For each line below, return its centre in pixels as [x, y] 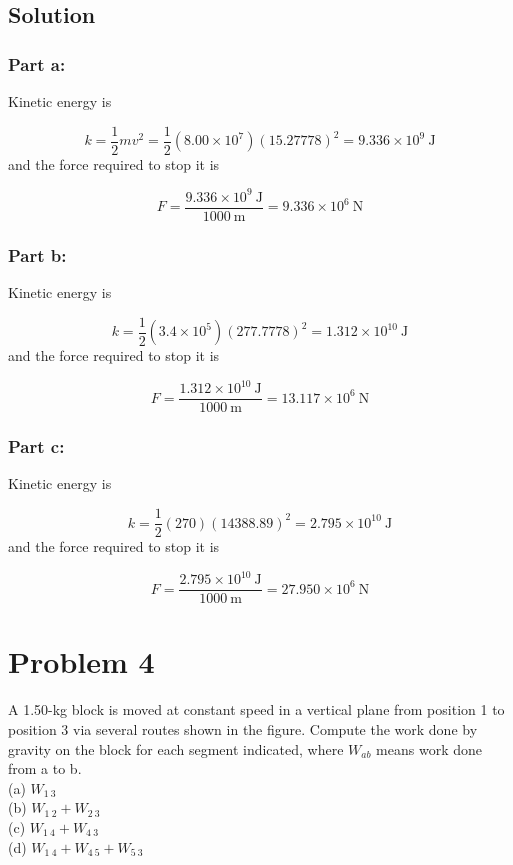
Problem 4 [81, 661]
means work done [429, 748]
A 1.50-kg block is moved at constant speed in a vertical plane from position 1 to [256, 709]
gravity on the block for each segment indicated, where [176, 748]
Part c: [36, 446]
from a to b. [45, 768]
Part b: [37, 254]
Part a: [37, 63]
